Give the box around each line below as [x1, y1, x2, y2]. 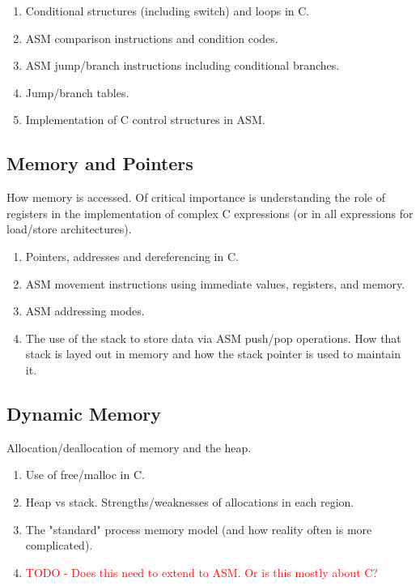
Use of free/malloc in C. [25, 466, 145, 483]
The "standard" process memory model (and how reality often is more [25, 520, 372, 537]
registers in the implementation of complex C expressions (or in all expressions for [6, 204, 414, 221]
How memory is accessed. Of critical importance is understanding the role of [6, 189, 385, 206]
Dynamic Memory [6, 400, 161, 426]
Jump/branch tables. [25, 83, 129, 101]
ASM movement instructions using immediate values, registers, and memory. [25, 275, 405, 292]
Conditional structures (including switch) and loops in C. [25, 2, 310, 19]
